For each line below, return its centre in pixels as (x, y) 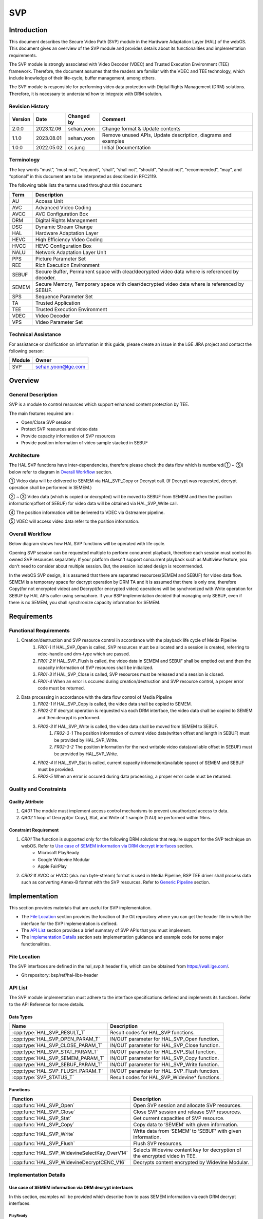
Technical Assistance (35, 334)
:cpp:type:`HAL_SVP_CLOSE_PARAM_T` (57, 1045)
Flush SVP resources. (158, 1143)
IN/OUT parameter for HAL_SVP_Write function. (164, 1064)
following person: (26, 351)
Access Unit (49, 201)
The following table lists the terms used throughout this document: (76, 185)
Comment (114, 119)
